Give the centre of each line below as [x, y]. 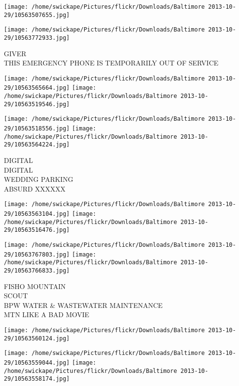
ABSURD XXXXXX [35, 188]
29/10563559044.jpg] [37, 363]
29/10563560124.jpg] [37, 338]
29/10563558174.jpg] [37, 379]
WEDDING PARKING [39, 179]
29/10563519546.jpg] [37, 104]
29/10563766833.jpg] [37, 271]
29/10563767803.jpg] [37, 254]
